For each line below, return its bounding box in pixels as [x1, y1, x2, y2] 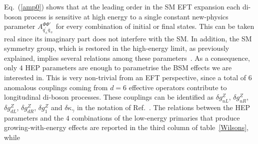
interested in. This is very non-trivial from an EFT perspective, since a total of [4, 72, 246, 83]
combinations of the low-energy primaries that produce [71, 112, 240, 123]
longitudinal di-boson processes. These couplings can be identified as [4, 92, 214, 102]
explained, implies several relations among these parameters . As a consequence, [4, 52, 250, 63]
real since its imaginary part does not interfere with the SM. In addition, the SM [4, 33, 252, 43]
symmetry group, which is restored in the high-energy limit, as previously [4, 43, 229, 53]
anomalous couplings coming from [4, 82, 108, 92]
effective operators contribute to [128, 82, 227, 92]
